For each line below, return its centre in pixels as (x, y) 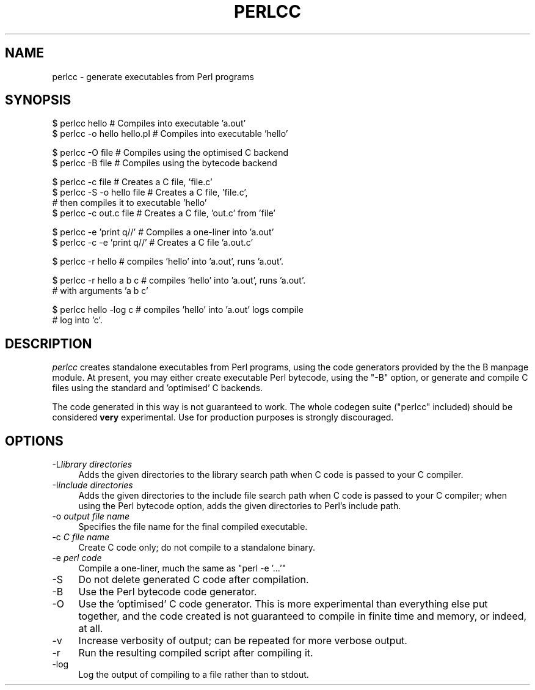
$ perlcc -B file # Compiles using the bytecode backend (165, 163)
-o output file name (91, 516)
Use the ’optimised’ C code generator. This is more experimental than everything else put (283, 604)
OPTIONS (34, 441)
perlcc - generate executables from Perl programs (153, 76)
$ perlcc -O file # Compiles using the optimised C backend (170, 153)
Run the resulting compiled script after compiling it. (196, 653)
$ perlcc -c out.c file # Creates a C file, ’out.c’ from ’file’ (164, 213)
